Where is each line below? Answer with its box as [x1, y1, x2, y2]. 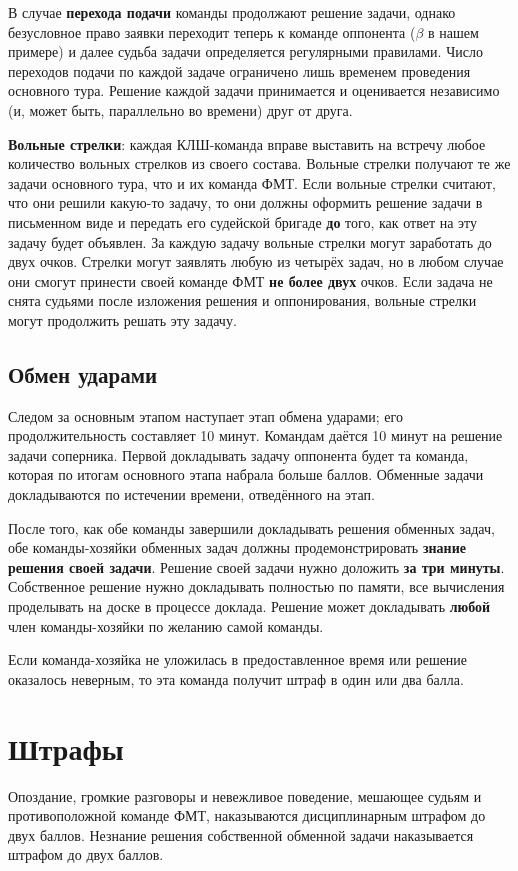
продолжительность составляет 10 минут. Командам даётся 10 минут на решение [8, 425, 503, 446]
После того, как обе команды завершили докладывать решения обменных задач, [8, 517, 495, 538]
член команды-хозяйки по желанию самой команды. [8, 615, 324, 636]
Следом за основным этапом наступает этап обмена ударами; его [8, 405, 403, 426]
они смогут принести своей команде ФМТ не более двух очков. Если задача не [8, 270, 493, 291]
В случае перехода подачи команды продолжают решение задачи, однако [8, 2, 456, 22]
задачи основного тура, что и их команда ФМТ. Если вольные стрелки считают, [8, 172, 496, 193]
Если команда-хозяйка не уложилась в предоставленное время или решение [8, 649, 468, 670]
